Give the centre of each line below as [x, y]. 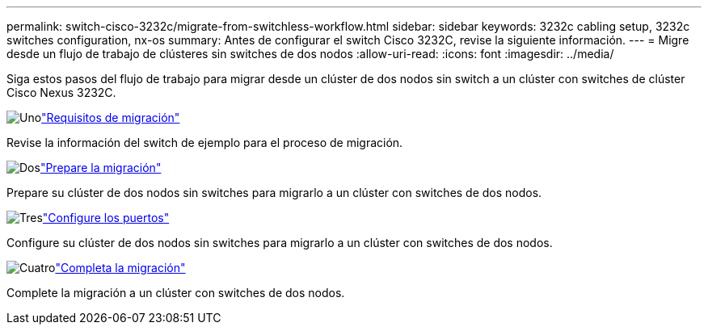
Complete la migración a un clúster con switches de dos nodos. [176, 293]
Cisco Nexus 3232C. [61, 92]
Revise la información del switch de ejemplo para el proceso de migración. [205, 142]
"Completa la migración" [120, 268]
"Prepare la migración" [101, 168]
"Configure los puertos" [106, 218]
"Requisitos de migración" [111, 117]
